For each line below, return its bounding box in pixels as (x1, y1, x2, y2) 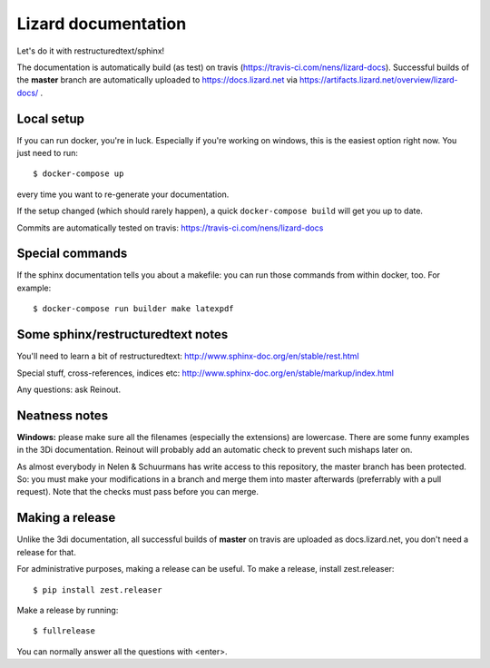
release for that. (16, 546, 76, 557)
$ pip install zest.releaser (33, 584, 162, 594)
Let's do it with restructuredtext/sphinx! (16, 45, 165, 56)
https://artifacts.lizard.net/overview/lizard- (299, 74, 458, 85)
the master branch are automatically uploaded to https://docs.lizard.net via (16, 74, 299, 85)
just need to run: (16, 148, 79, 159)
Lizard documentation (16, 14, 187, 34)
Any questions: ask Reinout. (16, 384, 122, 395)
